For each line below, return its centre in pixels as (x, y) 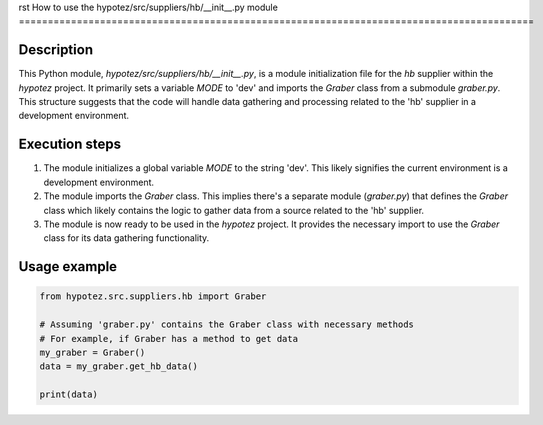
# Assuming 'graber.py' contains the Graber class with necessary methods (227, 324)
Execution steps (70, 144)
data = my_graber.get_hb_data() (119, 366)
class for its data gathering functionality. (126, 238)
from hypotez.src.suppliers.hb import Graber (153, 296)
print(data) (69, 394)
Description (56, 50)
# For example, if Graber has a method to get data (169, 338)
